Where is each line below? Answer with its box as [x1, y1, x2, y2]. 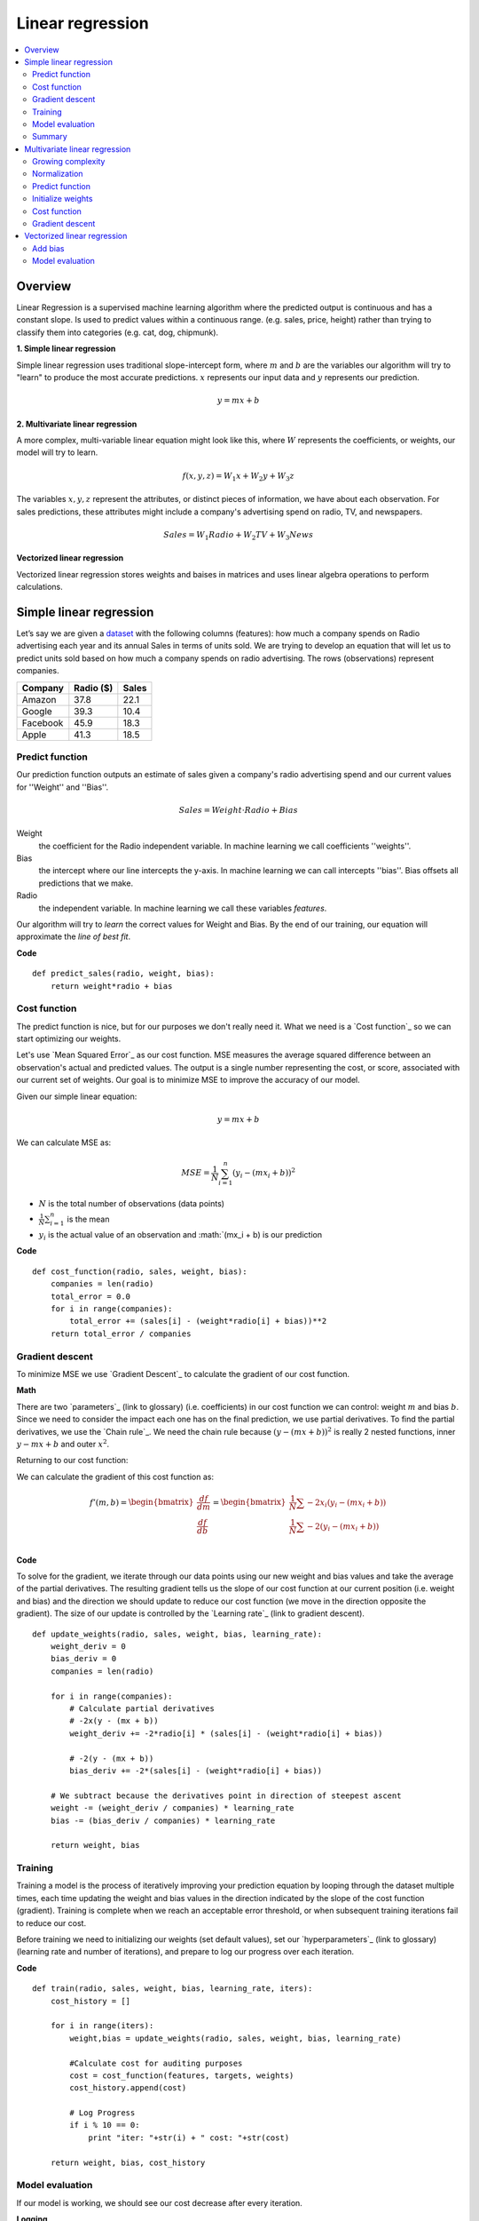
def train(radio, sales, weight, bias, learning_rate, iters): [32, 1984, 313, 1994]
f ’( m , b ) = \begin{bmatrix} [90, 1497, 194, 1508]
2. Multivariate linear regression [16, 418, 137, 429]
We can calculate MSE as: [16, 1137, 112, 1148]
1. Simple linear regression [16, 343, 116, 354]
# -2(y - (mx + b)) [69, 1753, 154, 1763]
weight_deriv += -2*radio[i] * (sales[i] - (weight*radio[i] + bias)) [69, 1728, 383, 1739]
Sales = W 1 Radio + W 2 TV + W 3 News [163, 529, 314, 542]
